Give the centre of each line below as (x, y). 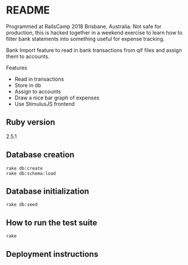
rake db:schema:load (31, 173)
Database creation (40, 155)
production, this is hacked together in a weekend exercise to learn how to (94, 32)
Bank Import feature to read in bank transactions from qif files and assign (94, 50)
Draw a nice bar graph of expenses (57, 98)
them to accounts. (28, 56)
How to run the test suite (52, 223)
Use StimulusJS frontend (44, 104)
